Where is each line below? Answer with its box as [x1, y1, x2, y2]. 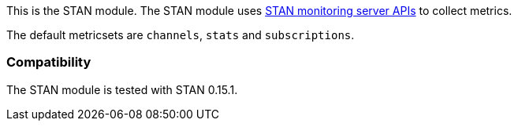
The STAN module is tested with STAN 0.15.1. [6, 82, 238, 96]
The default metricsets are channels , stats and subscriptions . [6, 28, 355, 42]
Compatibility [6, 54, 91, 71]
